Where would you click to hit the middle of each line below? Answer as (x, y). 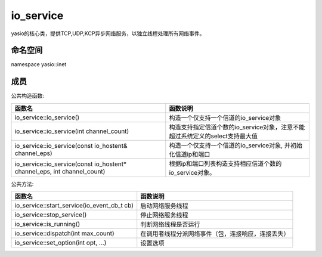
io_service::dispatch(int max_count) (64, 234)
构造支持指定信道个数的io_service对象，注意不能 (237, 127)
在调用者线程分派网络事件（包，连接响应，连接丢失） (215, 234)
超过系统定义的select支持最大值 (213, 136)
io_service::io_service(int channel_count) (72, 131)
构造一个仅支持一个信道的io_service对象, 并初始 (236, 145)
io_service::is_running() (47, 224)
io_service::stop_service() (51, 215)
